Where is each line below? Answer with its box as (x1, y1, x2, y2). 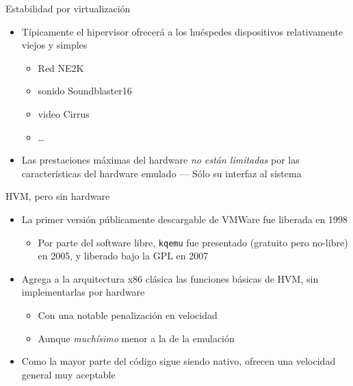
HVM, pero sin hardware (5, 189, 110, 203)
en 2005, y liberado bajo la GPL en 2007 (38, 248, 209, 263)
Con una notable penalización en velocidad (38, 307, 218, 322)
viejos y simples (21, 38, 88, 52)
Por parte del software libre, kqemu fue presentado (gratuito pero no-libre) (38, 235, 348, 249)
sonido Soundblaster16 (38, 83, 132, 98)
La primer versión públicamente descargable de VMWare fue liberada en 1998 (21, 211, 348, 226)
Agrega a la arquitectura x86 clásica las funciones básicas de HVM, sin (21, 271, 319, 285)
